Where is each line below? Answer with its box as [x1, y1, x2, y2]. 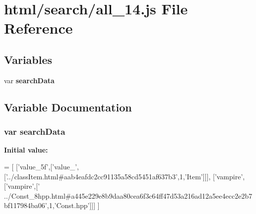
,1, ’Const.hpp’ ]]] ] [47, 200, 100, 211]
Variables [4, 52, 53, 67]
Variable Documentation [4, 99, 132, 114]
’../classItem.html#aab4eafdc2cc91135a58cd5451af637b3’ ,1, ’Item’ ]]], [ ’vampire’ [5, 171, 243, 181]
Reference [4, 18, 73, 38]
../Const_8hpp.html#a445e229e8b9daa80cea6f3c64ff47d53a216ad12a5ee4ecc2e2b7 [4, 190, 253, 201]
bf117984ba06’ [4, 200, 47, 211]
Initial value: [4, 145, 48, 155]
